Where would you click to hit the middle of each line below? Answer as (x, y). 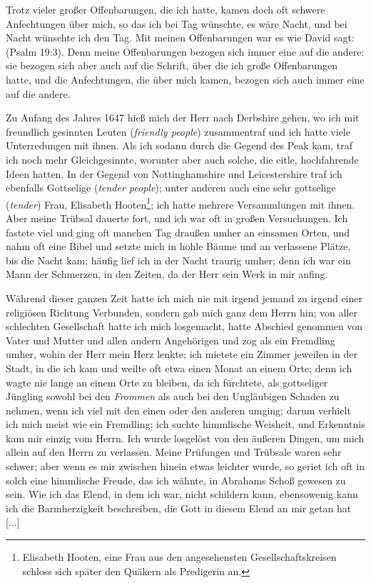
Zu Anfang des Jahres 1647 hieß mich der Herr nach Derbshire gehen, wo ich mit (183, 118)
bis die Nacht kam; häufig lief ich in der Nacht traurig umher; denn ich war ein (178, 260)
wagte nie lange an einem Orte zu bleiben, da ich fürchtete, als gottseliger (167, 382)
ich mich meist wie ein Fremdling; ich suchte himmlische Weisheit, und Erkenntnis (185, 424)
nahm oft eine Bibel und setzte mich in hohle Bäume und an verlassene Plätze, (178, 246)
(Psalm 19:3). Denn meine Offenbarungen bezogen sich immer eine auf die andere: (185, 51)
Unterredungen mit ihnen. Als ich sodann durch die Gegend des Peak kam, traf (179, 145)
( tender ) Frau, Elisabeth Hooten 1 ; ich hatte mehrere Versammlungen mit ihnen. (181, 203)
